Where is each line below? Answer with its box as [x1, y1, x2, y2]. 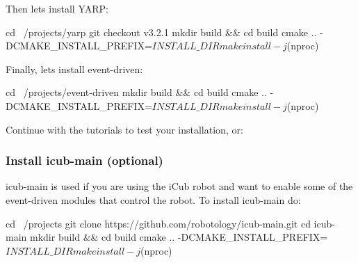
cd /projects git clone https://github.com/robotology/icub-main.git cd [6, 216, 311, 230]
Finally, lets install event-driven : [6, 61, 143, 76]
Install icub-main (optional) [6, 152, 163, 169]
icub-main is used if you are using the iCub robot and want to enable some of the [6, 179, 353, 193]
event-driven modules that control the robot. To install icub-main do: [6, 192, 301, 207]
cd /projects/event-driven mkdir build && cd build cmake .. [6, 85, 267, 99]
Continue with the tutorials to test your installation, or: [6, 122, 243, 136]
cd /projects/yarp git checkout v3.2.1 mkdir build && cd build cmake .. [6, 24, 317, 39]
